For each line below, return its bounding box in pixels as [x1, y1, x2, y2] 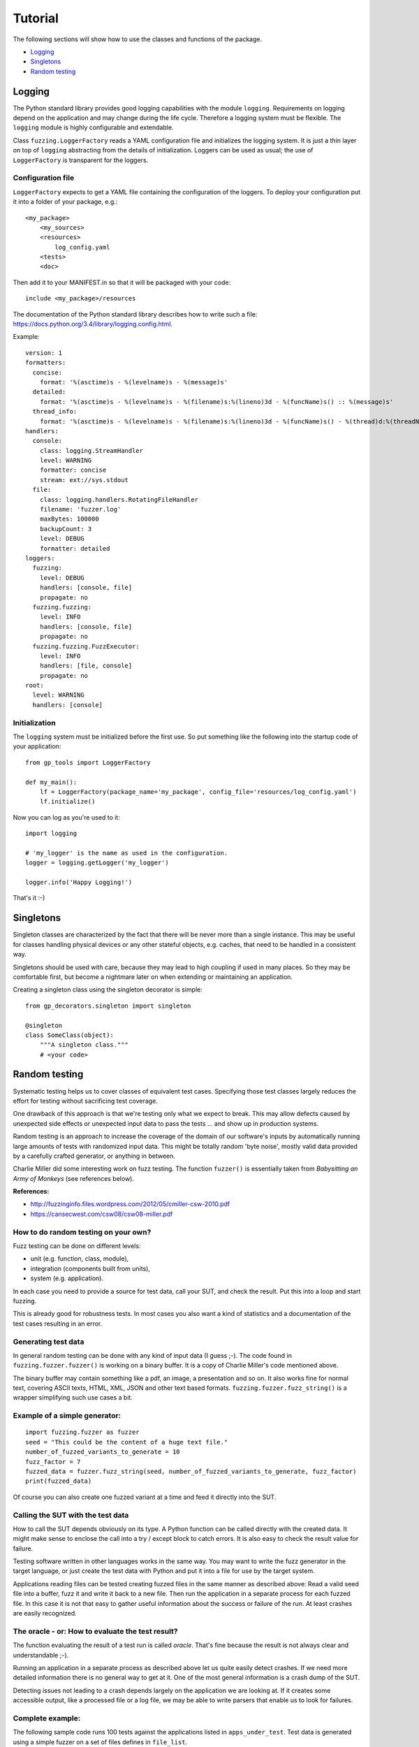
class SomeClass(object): [25, 1031, 115, 1039]
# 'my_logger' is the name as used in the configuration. [25, 849, 228, 857]
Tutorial [13, 10, 59, 26]
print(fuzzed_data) [25, 1477, 92, 1485]
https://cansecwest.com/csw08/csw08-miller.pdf [30, 1210, 173, 1218]
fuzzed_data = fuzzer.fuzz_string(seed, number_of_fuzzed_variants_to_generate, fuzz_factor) [25, 1467, 357, 1475]
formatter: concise [39, 466, 107, 474]
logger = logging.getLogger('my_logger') [25, 859, 169, 867]
